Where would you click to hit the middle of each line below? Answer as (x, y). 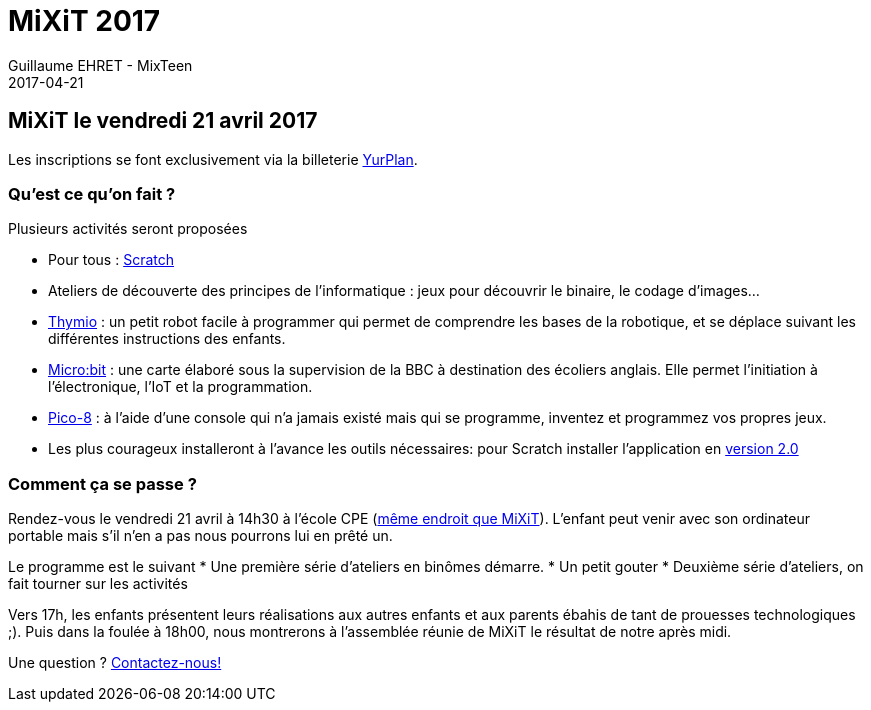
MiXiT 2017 (84, 21)
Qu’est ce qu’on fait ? (92, 193)
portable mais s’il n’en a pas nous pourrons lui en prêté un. (200, 536)
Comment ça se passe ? (102, 483)
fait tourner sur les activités (98, 584)
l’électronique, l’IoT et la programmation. (180, 387)
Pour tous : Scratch (111, 260)
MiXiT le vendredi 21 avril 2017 (163, 121)
